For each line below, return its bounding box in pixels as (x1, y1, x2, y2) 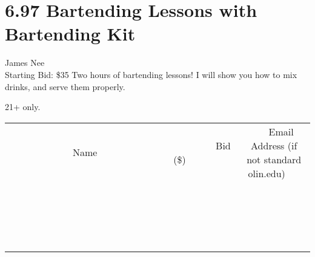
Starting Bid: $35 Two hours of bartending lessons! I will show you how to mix (5, 68, 297, 80)
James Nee (5, 56, 45, 69)
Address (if (251, 138, 297, 152)
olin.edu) (248, 166, 285, 180)
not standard (247, 152, 302, 166)
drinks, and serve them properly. (5, 80, 125, 93)
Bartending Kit (5, 21, 136, 46)
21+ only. (5, 100, 41, 113)
